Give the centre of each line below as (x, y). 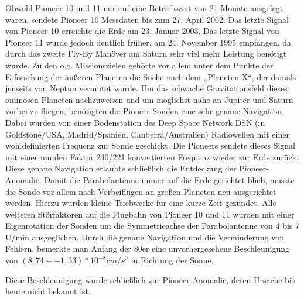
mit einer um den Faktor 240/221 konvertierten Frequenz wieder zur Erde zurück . (152, 157)
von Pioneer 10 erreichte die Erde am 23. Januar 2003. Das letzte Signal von (142, 31)
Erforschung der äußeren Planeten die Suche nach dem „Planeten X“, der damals (151, 76)
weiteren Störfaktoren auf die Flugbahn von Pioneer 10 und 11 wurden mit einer (150, 214)
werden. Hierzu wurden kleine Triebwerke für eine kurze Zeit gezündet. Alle (141, 203)
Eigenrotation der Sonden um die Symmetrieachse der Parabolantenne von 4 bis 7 (153, 226)
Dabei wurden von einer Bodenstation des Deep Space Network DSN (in (135, 122)
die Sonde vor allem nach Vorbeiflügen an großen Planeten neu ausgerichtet (141, 191)
